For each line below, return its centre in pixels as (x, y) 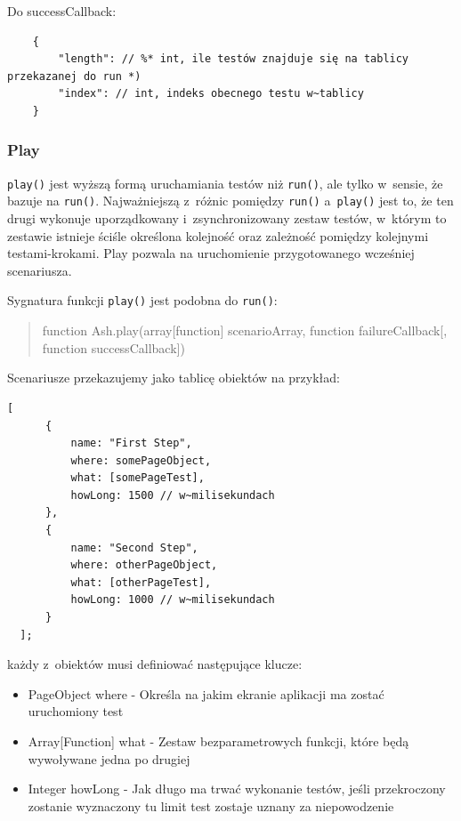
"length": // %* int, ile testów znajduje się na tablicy (234, 59)
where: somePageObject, (141, 460)
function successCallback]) (113, 347)
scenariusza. (40, 270)
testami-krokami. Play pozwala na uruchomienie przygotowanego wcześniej (211, 253)
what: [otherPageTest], (141, 582)
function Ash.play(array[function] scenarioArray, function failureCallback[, (245, 330)
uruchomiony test (76, 711)
